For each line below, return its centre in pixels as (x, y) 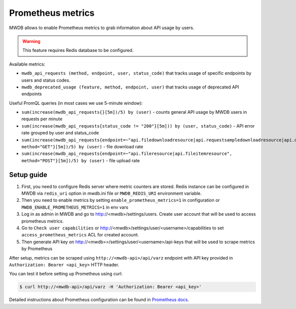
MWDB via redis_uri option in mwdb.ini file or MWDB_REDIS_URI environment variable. (111, 193)
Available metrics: (27, 64)
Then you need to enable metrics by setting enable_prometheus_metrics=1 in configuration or (121, 200)
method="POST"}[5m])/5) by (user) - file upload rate (81, 160)
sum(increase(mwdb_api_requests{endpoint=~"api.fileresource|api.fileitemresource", (127, 154)
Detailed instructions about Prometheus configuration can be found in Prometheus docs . (99, 300)
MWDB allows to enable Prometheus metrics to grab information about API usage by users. (102, 28)
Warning (31, 41)
